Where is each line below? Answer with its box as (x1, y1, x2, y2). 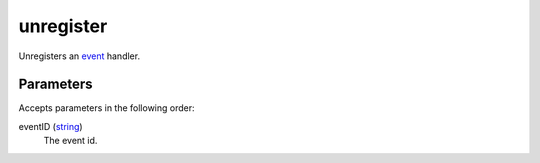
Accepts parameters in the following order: (18, 102, 195, 114)
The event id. (43, 135, 98, 147)
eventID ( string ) (18, 120, 84, 132)
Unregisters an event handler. (18, 50, 140, 62)
